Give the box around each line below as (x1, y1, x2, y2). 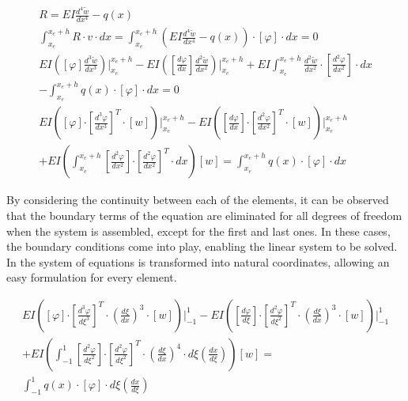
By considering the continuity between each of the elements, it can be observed (6, 191, 389, 208)
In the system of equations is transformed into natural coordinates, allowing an (6, 253, 390, 270)
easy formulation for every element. (6, 269, 177, 286)
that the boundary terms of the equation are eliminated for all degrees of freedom (6, 206, 402, 223)
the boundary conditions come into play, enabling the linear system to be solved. (6, 238, 398, 255)
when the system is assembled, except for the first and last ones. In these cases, (6, 222, 391, 239)
